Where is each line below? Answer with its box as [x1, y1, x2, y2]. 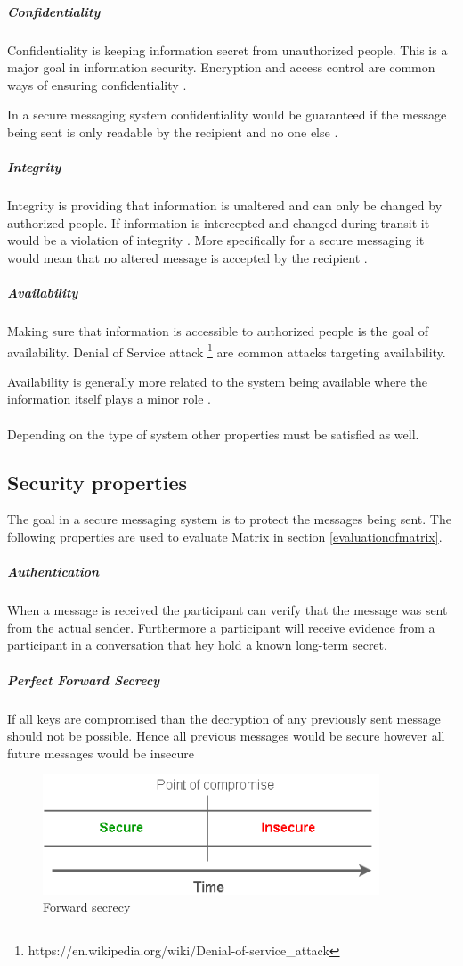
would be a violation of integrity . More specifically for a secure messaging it [7, 231, 425, 250]
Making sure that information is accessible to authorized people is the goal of [7, 322, 429, 340]
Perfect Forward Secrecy [7, 670, 160, 689]
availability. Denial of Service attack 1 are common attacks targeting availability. [7, 340, 446, 361]
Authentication [7, 562, 100, 581]
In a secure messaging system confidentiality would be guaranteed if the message [7, 105, 447, 124]
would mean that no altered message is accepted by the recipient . [7, 248, 368, 266]
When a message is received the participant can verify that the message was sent [7, 601, 448, 619]
